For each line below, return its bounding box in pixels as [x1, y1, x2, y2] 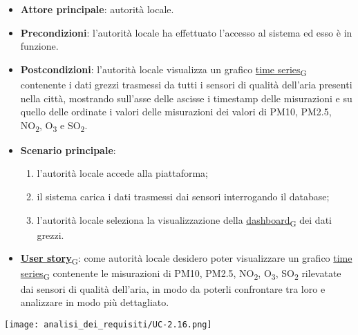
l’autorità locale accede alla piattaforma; [37, 166, 209, 180]
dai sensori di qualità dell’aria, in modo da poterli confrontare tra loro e [20, 281, 326, 296]
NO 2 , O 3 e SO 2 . [20, 117, 88, 134]
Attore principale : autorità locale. [20, 2, 174, 16]
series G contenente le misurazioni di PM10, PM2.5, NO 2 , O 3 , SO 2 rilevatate [20, 266, 341, 283]
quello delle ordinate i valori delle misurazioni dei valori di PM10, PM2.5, [20, 104, 332, 119]
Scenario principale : [20, 142, 116, 157]
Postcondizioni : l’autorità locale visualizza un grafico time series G [20, 61, 307, 78]
